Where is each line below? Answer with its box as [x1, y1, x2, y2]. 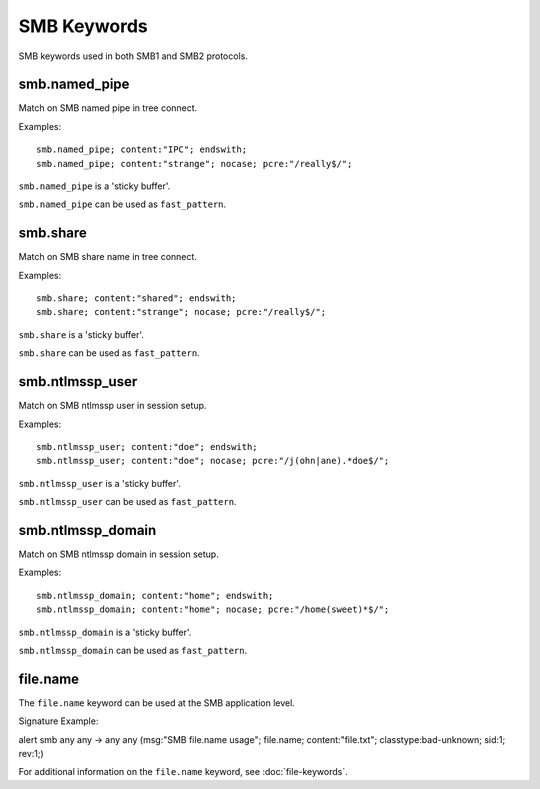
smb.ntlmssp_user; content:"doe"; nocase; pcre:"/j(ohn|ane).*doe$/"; [36, 455, 390, 467]
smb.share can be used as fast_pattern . [18, 347, 200, 359]
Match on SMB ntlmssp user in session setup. [18, 400, 207, 412]
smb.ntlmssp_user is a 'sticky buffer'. [18, 477, 182, 489]
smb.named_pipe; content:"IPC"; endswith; [36, 144, 248, 155]
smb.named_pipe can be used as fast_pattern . [18, 198, 227, 210]
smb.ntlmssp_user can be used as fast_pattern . [18, 496, 237, 508]
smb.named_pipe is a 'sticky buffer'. [18, 180, 171, 192]
